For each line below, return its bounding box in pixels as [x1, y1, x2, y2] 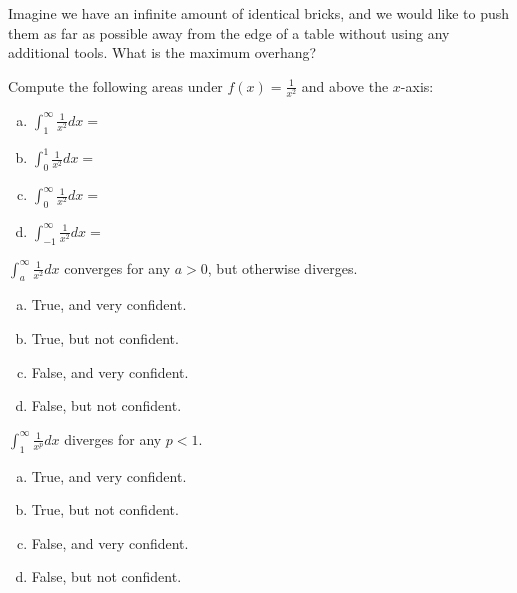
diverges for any [64, 428, 162, 449]
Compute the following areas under [8, 75, 223, 96]
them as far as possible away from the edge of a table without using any [8, 22, 450, 43]
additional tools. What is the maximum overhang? [8, 42, 317, 63]
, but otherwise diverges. [207, 257, 358, 278]
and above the [301, 75, 389, 96]
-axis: [400, 75, 434, 96]
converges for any [64, 257, 171, 278]
